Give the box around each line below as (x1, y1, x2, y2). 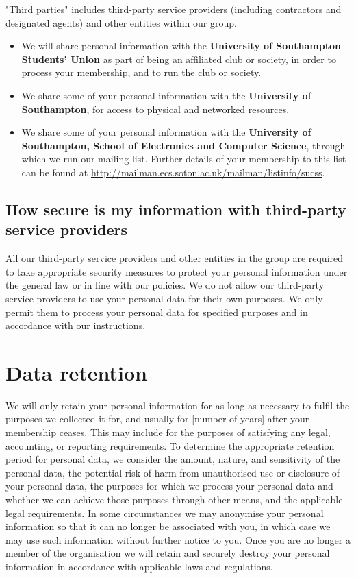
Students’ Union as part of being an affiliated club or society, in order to (21, 51, 336, 66)
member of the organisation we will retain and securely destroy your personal (5, 546, 330, 560)
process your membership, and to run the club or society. (21, 65, 262, 80)
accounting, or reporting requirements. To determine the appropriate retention (5, 438, 335, 453)
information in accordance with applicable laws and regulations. (5, 559, 273, 573)
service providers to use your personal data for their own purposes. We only (5, 291, 323, 305)
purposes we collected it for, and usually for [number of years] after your (5, 411, 309, 426)
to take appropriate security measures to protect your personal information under (5, 264, 348, 278)
